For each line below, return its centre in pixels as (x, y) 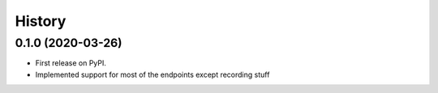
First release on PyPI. (71, 63)
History (41, 21)
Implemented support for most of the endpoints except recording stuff (152, 74)
